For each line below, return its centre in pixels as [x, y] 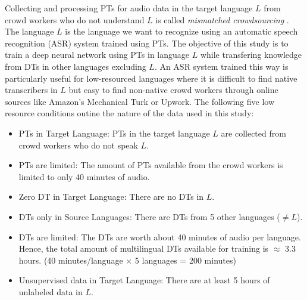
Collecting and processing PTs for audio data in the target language [129, 8]
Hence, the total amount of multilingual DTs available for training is [144, 248]
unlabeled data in [51, 291]
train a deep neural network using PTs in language [97, 55]
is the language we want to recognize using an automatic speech [181, 31]
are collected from [253, 133]
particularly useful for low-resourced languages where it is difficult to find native [151, 78]
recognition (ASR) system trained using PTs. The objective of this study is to [147, 43]
